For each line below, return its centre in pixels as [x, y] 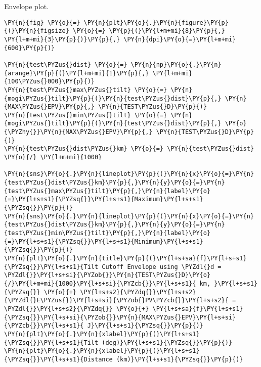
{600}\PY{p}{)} [30, 48]
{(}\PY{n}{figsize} [37, 31]
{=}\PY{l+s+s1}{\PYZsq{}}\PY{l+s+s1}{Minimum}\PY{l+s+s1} [104, 241]
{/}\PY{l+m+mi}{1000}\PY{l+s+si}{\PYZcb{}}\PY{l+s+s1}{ [100, 283]
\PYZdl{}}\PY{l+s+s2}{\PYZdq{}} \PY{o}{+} [77, 309]
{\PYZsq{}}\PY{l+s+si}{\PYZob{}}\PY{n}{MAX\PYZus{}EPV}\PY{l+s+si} [120, 317]
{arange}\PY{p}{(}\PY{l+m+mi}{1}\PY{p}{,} [77, 73]
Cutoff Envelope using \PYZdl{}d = [162, 267]
